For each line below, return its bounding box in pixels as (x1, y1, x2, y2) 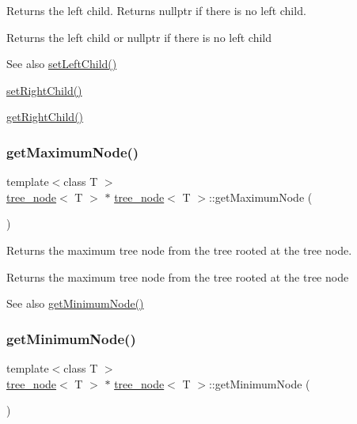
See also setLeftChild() (6, 55, 117, 72)
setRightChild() (6, 81, 82, 98)
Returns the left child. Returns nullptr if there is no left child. (6, 2, 306, 18)
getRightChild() (6, 108, 84, 125)
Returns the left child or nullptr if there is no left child (6, 28, 272, 45)
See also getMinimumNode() (6, 295, 144, 312)
